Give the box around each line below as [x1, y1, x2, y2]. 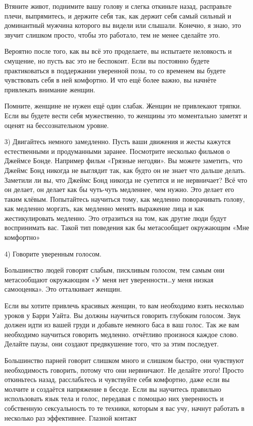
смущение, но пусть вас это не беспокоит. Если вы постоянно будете [4, 55, 210, 65]
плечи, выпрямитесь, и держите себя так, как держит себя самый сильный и [4, 10, 232, 21]
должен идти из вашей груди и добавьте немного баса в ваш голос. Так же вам [4, 319, 239, 330]
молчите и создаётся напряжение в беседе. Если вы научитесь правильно [4, 383, 221, 394]
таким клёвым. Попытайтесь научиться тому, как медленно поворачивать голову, [4, 193, 245, 204]
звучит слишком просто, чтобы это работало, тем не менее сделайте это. [4, 29, 220, 40]
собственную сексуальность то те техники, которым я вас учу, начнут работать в [4, 403, 245, 413]
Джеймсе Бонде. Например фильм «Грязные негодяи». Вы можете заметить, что [4, 155, 243, 166]
